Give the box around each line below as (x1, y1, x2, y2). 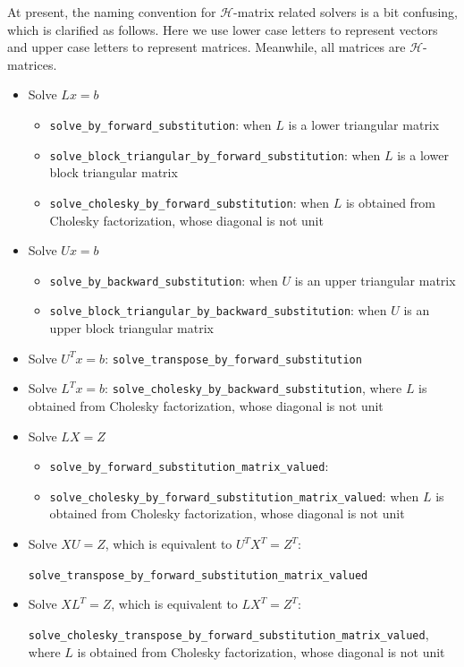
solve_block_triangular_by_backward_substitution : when (49, 301, 387, 320)
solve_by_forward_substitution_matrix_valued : (49, 457, 329, 475)
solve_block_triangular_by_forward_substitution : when (49, 145, 381, 164)
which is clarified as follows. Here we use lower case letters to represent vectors (7, 20, 438, 38)
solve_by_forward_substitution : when (49, 115, 272, 133)
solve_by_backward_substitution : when (49, 270, 278, 289)
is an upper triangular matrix (294, 270, 456, 289)
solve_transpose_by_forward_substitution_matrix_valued (28, 569, 368, 582)
